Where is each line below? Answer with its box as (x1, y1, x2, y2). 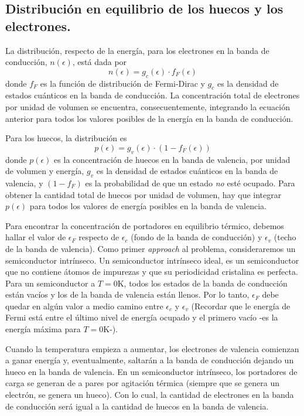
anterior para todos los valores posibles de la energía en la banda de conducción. (5, 112, 293, 124)
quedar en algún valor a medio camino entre (5, 299, 163, 312)
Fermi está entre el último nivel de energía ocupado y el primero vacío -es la (5, 311, 278, 323)
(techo (274, 231, 296, 243)
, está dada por (72, 56, 127, 68)
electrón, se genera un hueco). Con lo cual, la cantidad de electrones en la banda (5, 388, 294, 401)
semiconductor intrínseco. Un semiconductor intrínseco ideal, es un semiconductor (5, 254, 299, 266)
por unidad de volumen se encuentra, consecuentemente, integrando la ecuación (5, 100, 290, 112)
